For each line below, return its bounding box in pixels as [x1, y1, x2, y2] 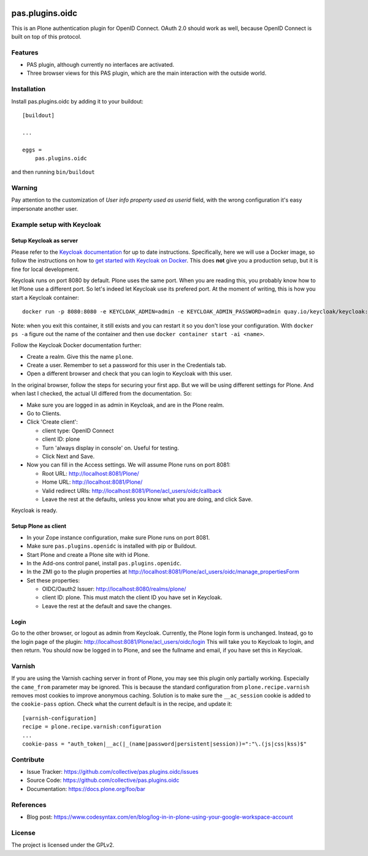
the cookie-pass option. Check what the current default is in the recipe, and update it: [11, 700, 232, 708]
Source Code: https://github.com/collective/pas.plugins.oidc [26, 776, 180, 784]
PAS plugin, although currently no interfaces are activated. [26, 61, 175, 69]
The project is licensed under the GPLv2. [11, 841, 115, 849]
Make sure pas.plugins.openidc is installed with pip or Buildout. [26, 543, 197, 550]
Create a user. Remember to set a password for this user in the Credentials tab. [26, 362, 227, 369]
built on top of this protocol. [11, 32, 82, 40]
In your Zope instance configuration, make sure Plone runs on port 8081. [26, 533, 210, 541]
